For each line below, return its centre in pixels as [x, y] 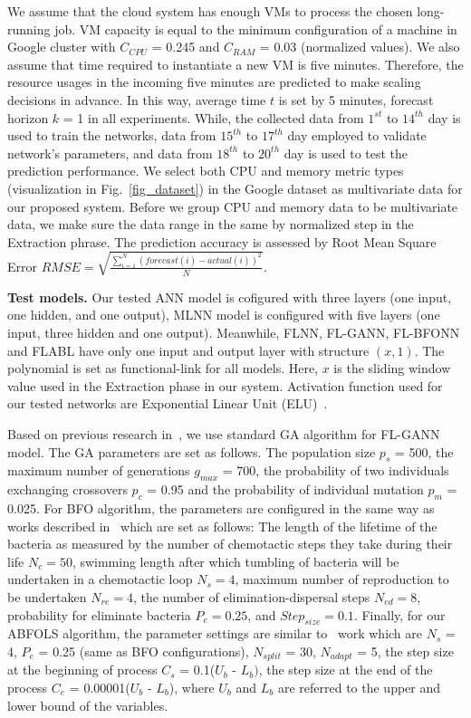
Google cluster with [62, 47]
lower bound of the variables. [88, 705]
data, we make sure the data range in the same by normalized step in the [211, 224]
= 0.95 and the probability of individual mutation [285, 489]
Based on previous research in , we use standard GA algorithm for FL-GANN [224, 434]
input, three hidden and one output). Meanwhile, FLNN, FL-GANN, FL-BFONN [234, 333]
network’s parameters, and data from [110, 153]
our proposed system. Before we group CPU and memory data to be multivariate [233, 206]
